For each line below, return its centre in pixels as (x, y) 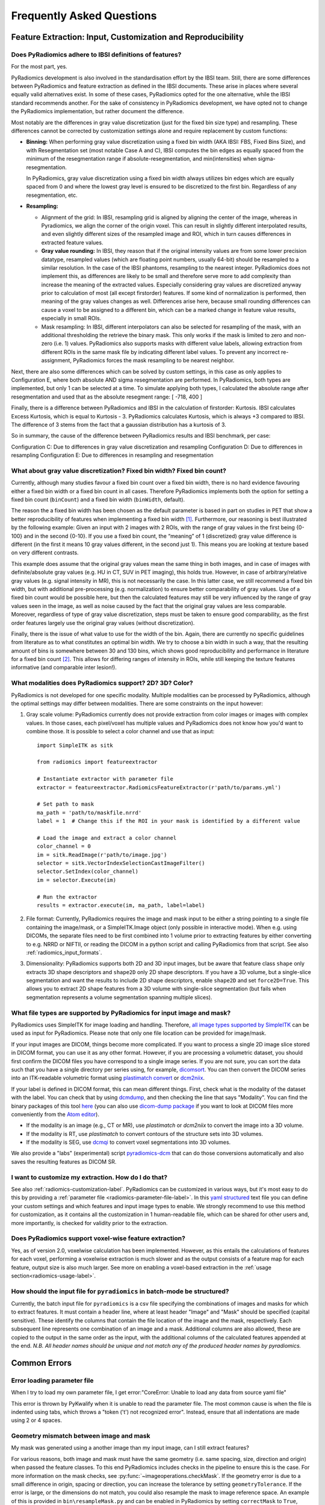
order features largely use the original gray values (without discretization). (103, 622)
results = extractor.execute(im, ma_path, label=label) (121, 905)
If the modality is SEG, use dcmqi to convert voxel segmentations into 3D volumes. (128, 1142)
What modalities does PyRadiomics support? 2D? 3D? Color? (102, 683)
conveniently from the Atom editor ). (55, 1114)
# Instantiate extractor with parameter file (105, 779)
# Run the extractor (67, 897)
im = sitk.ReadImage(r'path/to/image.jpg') (102, 855)
